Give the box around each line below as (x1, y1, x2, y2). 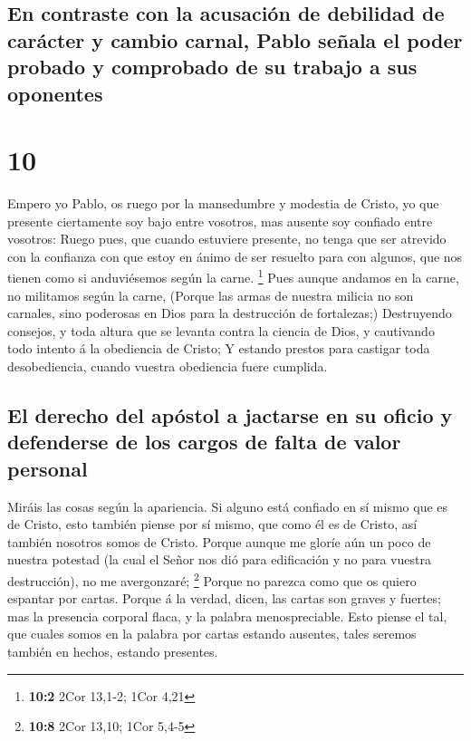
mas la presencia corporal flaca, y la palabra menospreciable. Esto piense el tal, (7, 606, 447, 625)
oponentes (7, 79, 103, 107)
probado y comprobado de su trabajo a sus (7, 53, 418, 81)
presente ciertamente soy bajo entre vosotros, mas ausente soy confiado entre (7, 211, 433, 230)
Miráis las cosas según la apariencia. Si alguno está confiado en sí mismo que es (7, 496, 448, 515)
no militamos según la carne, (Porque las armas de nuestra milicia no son (7, 285, 414, 304)
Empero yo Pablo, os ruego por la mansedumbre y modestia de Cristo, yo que (7, 194, 439, 213)
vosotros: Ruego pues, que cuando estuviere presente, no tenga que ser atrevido (7, 229, 447, 248)
